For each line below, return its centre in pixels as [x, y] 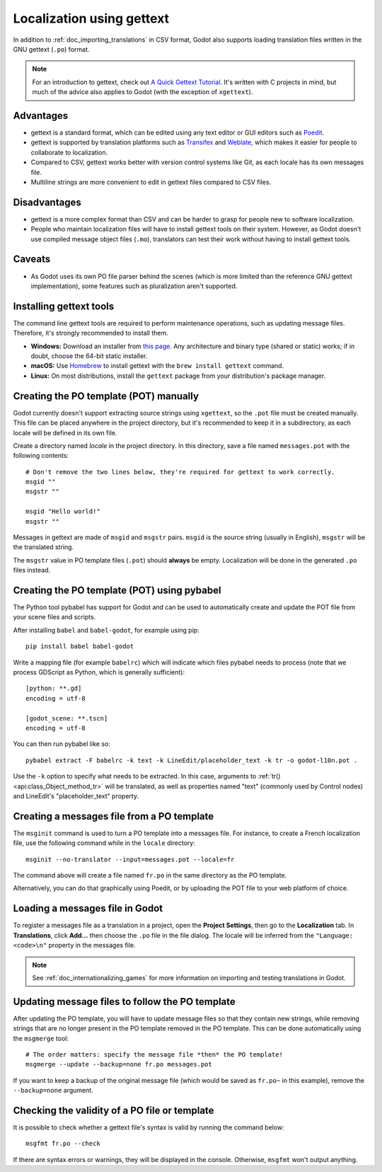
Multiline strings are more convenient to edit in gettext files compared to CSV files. [151, 182]
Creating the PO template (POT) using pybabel [117, 590]
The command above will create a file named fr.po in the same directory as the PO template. [150, 875]
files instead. [32, 570]
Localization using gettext [91, 18]
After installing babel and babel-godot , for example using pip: [106, 630]
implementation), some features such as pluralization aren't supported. [134, 286]
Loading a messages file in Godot [88, 908]
